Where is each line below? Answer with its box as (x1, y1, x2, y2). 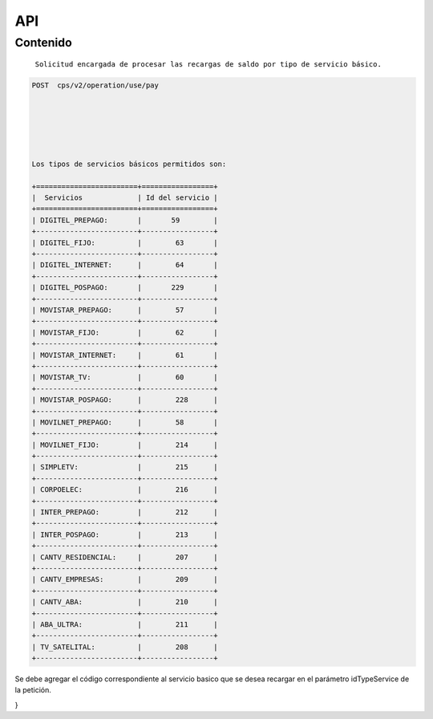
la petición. (14, 685, 51, 695)
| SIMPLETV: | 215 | (31, 462, 218, 472)
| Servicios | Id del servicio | (31, 193, 218, 202)
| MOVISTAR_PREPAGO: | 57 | (31, 306, 218, 315)
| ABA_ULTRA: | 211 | (31, 619, 218, 629)
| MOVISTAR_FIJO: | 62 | (31, 327, 218, 337)
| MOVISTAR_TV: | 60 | (31, 373, 218, 382)
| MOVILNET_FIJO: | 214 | (31, 440, 218, 449)
